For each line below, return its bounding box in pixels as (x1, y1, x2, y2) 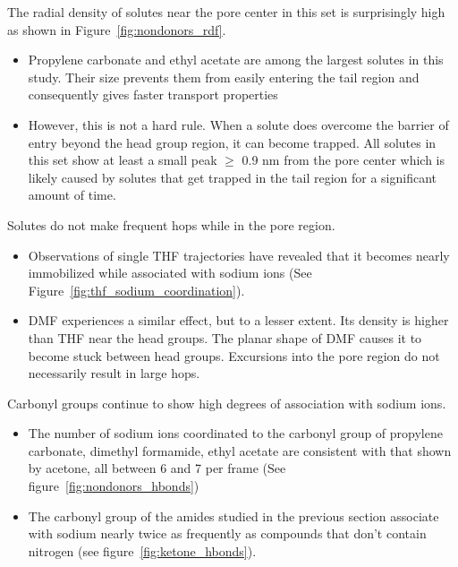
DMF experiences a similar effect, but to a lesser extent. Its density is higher (28, 311, 449, 330)
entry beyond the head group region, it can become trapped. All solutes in (28, 133, 437, 151)
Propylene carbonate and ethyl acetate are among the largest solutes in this (28, 50, 444, 69)
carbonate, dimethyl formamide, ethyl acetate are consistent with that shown (28, 441, 452, 460)
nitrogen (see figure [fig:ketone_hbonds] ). (28, 541, 257, 560)
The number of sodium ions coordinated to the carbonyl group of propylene (28, 424, 443, 442)
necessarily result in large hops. (28, 364, 200, 382)
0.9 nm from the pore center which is (242, 150, 445, 169)
